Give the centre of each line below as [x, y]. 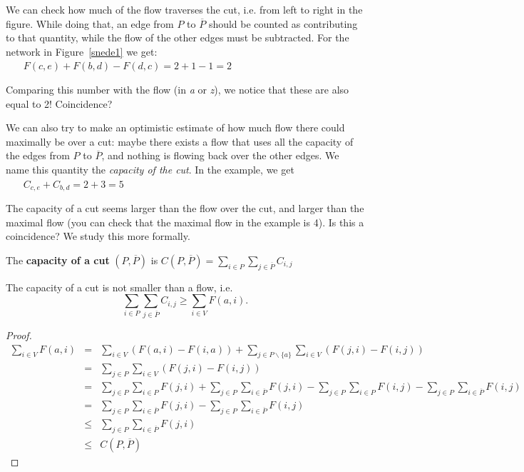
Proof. [19, 335]
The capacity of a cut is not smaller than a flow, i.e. [119, 287]
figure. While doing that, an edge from [90, 23]
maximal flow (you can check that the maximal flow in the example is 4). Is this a [185, 222]
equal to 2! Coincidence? [59, 103]
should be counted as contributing [283, 23]
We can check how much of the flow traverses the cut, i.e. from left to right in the [184, 9]
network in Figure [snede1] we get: [82, 51]
